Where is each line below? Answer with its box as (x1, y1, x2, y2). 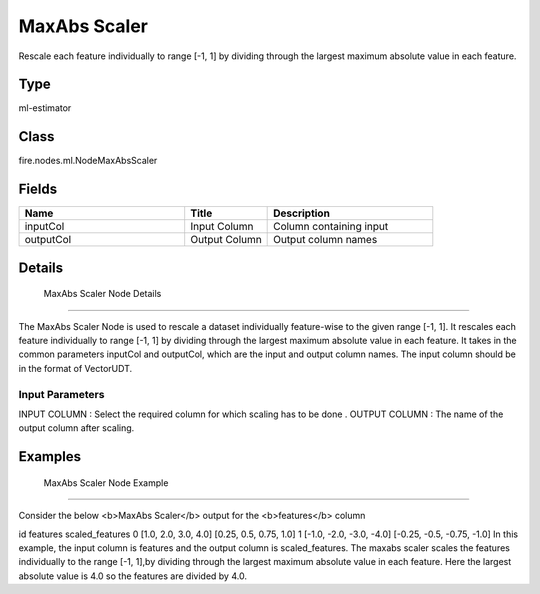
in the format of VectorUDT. (18, 362, 133, 374)
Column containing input (273, 220, 389, 234)
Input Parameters (18, 387, 105, 401)
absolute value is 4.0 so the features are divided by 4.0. (18, 570, 247, 582)
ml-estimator (18, 102, 72, 114)
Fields (18, 181, 58, 198)
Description (273, 206, 330, 220)
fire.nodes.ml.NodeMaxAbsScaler (18, 155, 158, 167)
